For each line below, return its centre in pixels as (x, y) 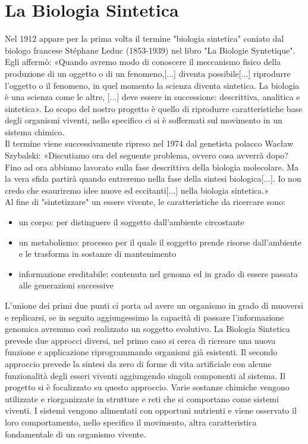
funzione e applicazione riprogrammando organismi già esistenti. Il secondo (141, 352)
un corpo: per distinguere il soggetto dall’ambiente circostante (131, 222)
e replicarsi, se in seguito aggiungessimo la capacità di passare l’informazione (144, 317)
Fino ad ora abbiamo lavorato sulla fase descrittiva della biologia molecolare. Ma (152, 167)
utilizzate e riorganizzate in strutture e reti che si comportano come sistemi (142, 398)
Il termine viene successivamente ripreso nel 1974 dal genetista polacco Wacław (149, 143)
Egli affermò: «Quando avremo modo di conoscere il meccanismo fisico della (143, 62)
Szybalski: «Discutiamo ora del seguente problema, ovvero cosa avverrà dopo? (147, 155)
